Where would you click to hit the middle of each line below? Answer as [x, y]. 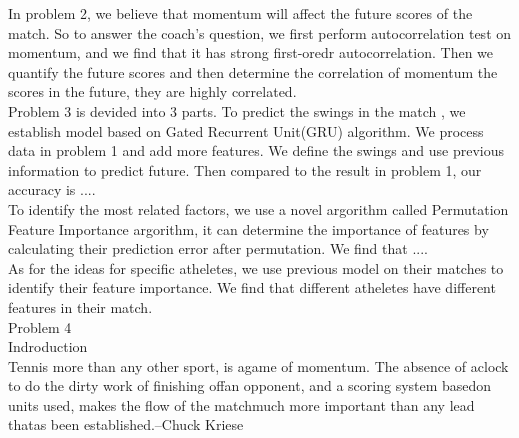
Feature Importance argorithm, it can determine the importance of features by [248, 228]
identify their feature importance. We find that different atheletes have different [252, 287]
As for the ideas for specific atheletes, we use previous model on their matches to [256, 267]
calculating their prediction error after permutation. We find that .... [218, 248]
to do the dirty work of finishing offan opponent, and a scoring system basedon [250, 385]
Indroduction [48, 346]
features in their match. [80, 306]
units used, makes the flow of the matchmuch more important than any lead [241, 404]
